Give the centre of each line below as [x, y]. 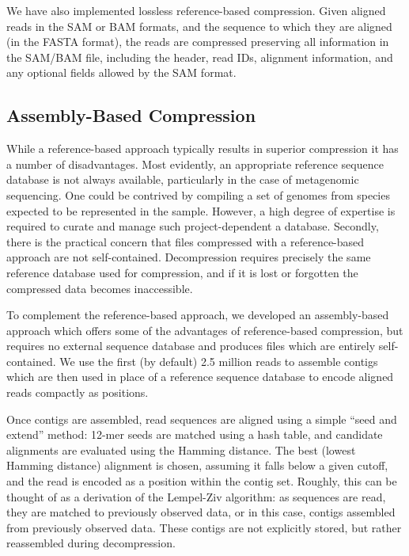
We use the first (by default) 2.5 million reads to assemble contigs [219, 361]
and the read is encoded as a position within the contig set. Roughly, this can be [202, 481]
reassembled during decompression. [91, 543]
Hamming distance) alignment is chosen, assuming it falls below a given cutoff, [197, 465]
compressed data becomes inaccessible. [100, 288]
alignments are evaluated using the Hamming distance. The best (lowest [181, 449]
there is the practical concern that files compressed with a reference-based [186, 241]
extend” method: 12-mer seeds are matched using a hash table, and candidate [195, 434]
